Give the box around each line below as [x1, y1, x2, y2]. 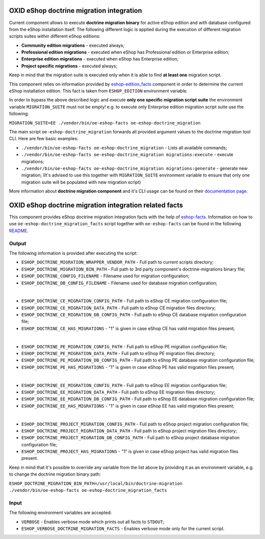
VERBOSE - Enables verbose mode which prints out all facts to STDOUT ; [21, 519, 164, 525]
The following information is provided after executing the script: [9, 250, 138, 256]
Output [9, 240, 26, 247]
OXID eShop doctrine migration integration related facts [9, 201, 184, 209]
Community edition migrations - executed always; [21, 42, 125, 48]
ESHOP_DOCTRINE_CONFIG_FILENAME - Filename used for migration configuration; [21, 273, 190, 279]
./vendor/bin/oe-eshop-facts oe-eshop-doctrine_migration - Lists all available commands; [21, 145, 228, 150]
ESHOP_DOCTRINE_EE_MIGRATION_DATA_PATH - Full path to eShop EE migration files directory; [21, 389, 215, 395]
